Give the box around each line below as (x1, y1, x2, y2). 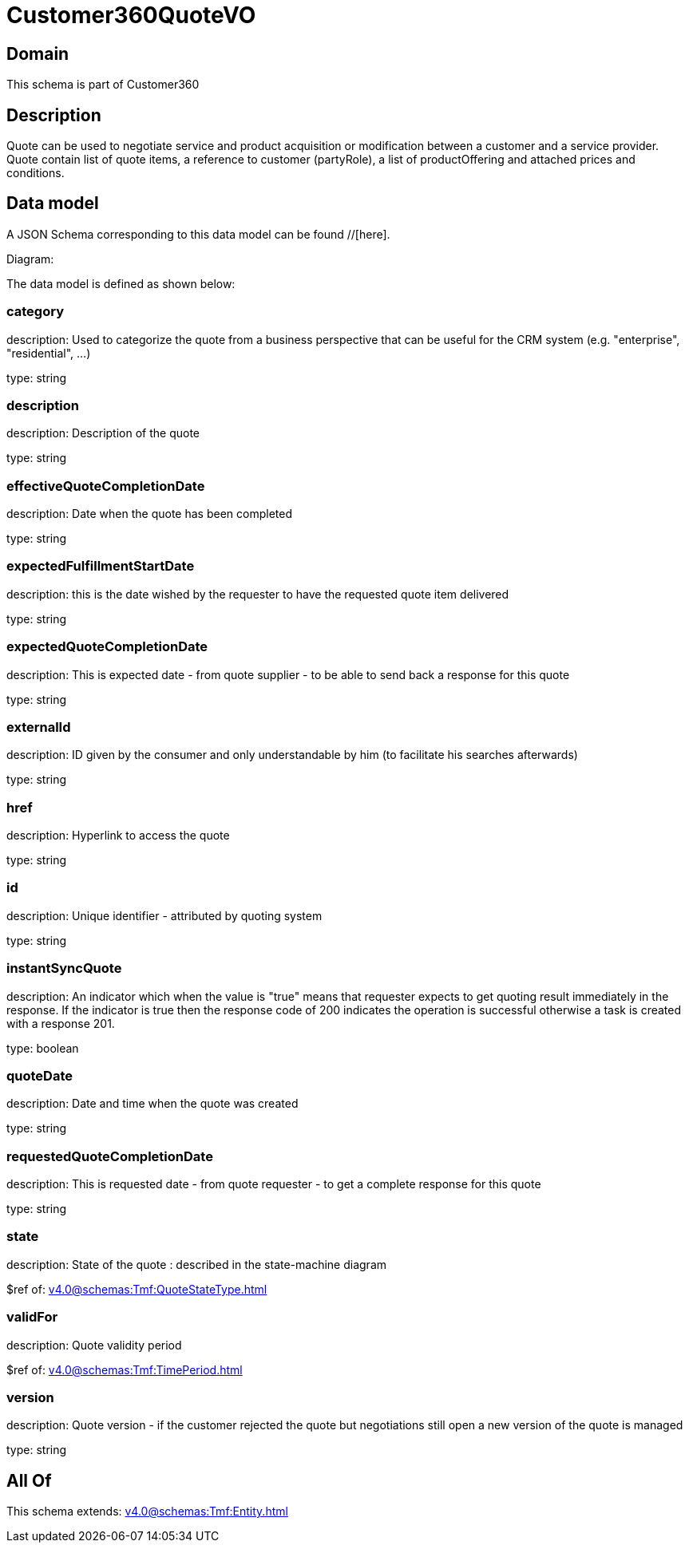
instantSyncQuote (6, 960, 122, 977)
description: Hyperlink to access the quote (6, 828, 230, 843)
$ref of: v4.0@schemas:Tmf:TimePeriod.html (6, 1362, 243, 1377)
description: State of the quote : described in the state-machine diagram (6, 1257, 386, 1271)
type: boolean (6, 1041, 79, 1055)
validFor (6, 1309, 58, 1326)
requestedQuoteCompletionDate (6, 1148, 213, 1164)
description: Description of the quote (6, 426, 200, 441)
